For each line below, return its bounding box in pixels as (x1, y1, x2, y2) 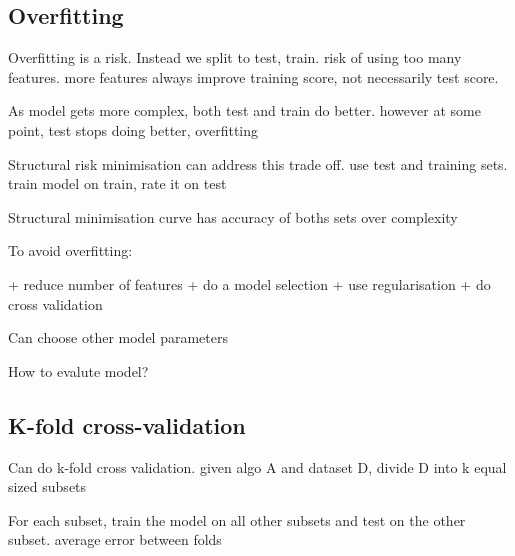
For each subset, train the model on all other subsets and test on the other (8, 509, 466, 530)
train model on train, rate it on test (8, 173, 227, 194)
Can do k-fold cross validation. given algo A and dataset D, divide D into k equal (8, 456, 507, 477)
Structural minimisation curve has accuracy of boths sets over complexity (8, 206, 458, 227)
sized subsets (8, 476, 87, 497)
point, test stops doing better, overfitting (8, 119, 258, 140)
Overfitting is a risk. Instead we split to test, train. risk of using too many (8, 47, 462, 68)
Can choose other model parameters (8, 327, 228, 348)
